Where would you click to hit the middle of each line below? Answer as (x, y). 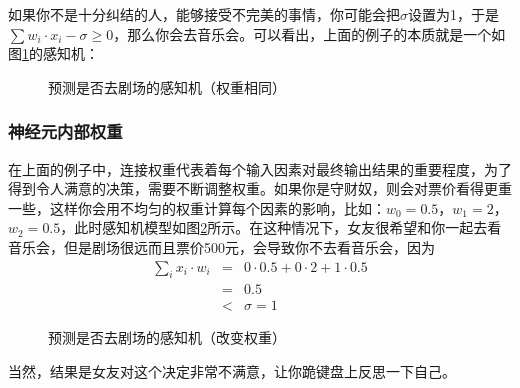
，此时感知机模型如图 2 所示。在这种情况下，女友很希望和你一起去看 (281, 227)
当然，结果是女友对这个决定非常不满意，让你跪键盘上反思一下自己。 (232, 371)
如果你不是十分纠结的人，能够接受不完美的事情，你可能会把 (204, 14)
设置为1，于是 (453, 14)
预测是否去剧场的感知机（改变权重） (167, 337)
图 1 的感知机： (53, 53)
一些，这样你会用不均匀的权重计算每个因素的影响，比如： (197, 207)
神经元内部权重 (65, 131)
